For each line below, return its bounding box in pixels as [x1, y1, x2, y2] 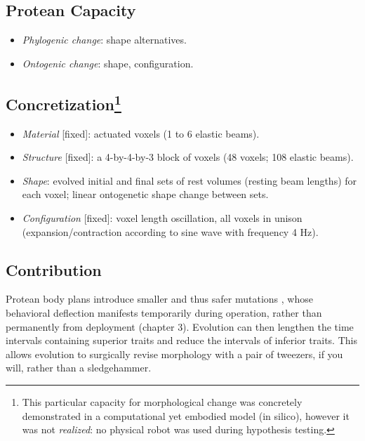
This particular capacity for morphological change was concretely [22, 394, 303, 409]
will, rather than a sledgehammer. [6, 360, 152, 375]
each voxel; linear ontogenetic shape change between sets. [22, 187, 269, 202]
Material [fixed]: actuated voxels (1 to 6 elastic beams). [22, 126, 260, 140]
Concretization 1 [6, 90, 121, 114]
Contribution [6, 258, 102, 280]
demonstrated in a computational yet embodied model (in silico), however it [22, 408, 350, 423]
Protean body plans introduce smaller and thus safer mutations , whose [6, 291, 313, 306]
